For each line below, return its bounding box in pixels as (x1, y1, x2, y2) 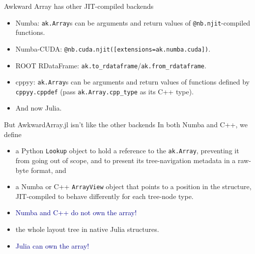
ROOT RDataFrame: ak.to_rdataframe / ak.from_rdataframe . (15, 60, 206, 70)
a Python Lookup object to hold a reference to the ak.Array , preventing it (15, 145, 239, 156)
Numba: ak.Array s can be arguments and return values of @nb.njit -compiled (15, 17, 251, 28)
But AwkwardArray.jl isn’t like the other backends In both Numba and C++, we (4, 119, 248, 130)
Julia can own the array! (15, 240, 89, 251)
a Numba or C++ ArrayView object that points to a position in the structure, (15, 181, 252, 192)
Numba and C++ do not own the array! (15, 207, 137, 218)
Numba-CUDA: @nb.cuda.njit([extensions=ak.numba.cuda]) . (15, 43, 211, 54)
